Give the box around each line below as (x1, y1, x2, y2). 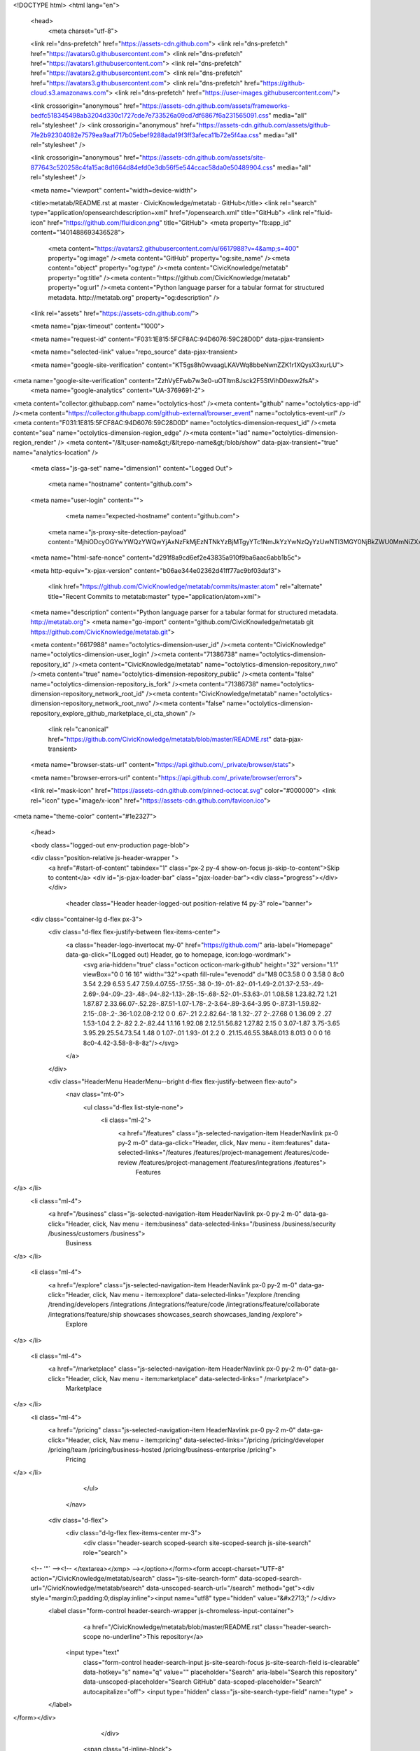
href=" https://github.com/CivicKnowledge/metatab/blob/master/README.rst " (48, 735, 272, 743)
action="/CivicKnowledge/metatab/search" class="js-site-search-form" (30, 1574, 238, 1582)
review (118, 1158, 138, 1166)
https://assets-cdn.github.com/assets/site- (142, 153, 266, 162)
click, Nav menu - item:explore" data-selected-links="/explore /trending (92, 1290, 300, 1299)
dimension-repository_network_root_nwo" (30, 699, 152, 707)
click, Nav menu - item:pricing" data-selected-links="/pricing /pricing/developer (92, 1436, 325, 1444)
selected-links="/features (118, 1149, 192, 1157)
